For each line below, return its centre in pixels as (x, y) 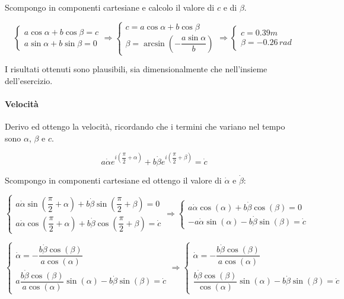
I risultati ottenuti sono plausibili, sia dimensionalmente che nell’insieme (136, 69)
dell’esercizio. (29, 80)
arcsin (154, 44)
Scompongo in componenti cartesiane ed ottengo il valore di (113, 180)
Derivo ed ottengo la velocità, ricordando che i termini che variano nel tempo (145, 126)
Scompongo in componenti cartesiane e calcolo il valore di (110, 7)
